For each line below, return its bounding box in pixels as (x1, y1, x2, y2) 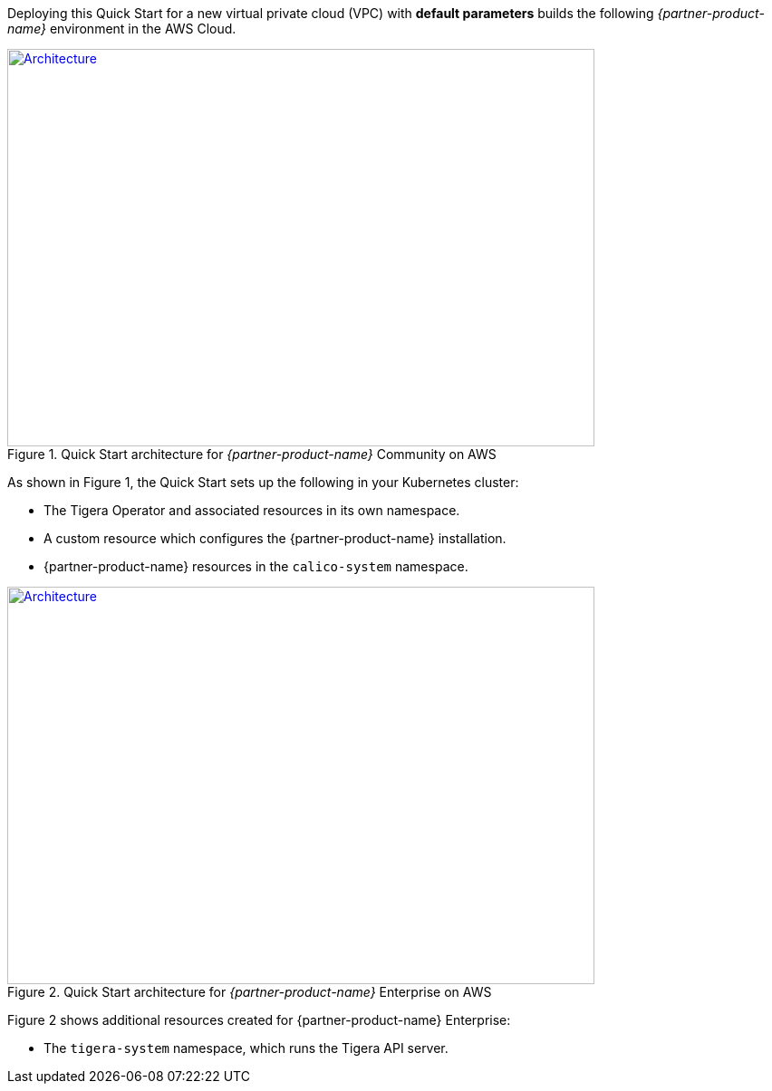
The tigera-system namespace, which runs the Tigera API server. (43, 1040, 449, 1056)
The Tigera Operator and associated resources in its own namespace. (43, 502, 460, 518)
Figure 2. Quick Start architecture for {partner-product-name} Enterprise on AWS (7, 984, 492, 1000)
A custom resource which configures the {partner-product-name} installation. (43, 531, 507, 546)
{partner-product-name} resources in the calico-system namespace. (43, 559, 468, 574)
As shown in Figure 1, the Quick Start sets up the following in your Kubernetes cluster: (7, 474, 519, 490)
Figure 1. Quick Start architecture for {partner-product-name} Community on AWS (7, 446, 497, 462)
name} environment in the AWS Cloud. (7, 21, 236, 36)
